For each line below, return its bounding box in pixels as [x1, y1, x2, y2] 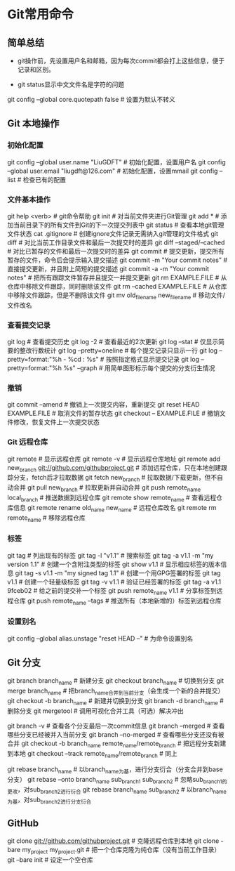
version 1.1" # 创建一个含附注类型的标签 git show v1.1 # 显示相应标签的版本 [7, 560, 221, 568]
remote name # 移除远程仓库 [7, 513, 86, 523]
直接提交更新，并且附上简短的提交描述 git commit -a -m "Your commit [7, 264, 209, 273]
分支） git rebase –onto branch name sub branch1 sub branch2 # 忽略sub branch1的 [7, 775, 228, 785]
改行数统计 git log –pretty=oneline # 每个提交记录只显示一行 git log [25, 346, 218, 355]
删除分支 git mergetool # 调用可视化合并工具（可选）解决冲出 [7, 707, 184, 715]
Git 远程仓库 [7, 437, 48, 447]
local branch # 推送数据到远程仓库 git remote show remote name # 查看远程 [7, 493, 217, 503]
